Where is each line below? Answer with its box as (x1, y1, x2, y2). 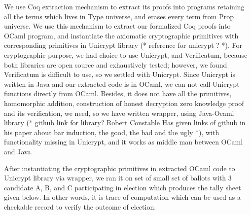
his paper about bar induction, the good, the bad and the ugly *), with (4, 127, 219, 137)
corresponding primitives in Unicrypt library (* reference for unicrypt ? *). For (4, 40, 243, 50)
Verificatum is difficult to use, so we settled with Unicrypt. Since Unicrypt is (4, 69, 236, 79)
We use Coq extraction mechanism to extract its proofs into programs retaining (4, 1, 245, 11)
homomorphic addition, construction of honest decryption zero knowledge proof (4, 98, 244, 108)
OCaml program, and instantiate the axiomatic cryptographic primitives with (4, 30, 239, 40)
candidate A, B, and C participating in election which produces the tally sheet (4, 182, 241, 192)
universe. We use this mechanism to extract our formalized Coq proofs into (4, 21, 231, 31)
